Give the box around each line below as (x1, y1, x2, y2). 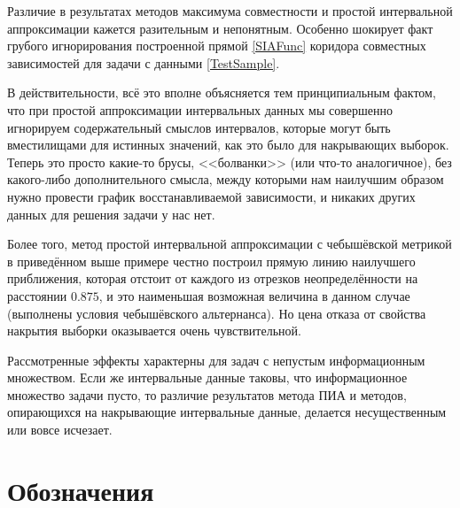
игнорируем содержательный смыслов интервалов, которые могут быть (7, 118, 391, 136)
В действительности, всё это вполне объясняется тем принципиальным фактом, (7, 83, 436, 102)
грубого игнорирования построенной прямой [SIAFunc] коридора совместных (7, 36, 426, 55)
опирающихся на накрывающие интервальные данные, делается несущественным (7, 403, 447, 421)
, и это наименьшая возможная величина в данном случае (98, 286, 410, 304)
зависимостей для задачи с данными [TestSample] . (7, 53, 280, 72)
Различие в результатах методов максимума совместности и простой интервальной (7, 2, 453, 19)
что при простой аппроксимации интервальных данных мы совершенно (7, 100, 393, 119)
